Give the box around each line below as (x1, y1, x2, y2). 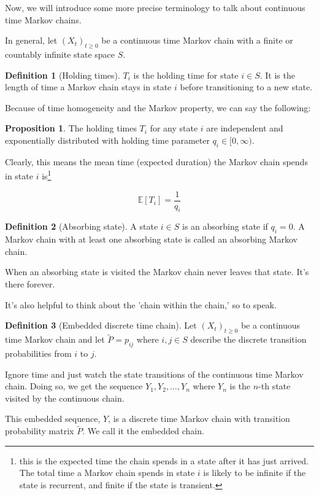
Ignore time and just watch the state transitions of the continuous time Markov (5, 367, 304, 380)
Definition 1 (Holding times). (5, 68, 120, 81)
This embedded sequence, (5, 412, 101, 425)
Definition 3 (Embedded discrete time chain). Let (5, 319, 197, 332)
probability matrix (5, 424, 74, 437)
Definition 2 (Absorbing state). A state (5, 220, 158, 233)
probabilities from (5, 347, 72, 360)
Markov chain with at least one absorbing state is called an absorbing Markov (5, 233, 298, 246)
